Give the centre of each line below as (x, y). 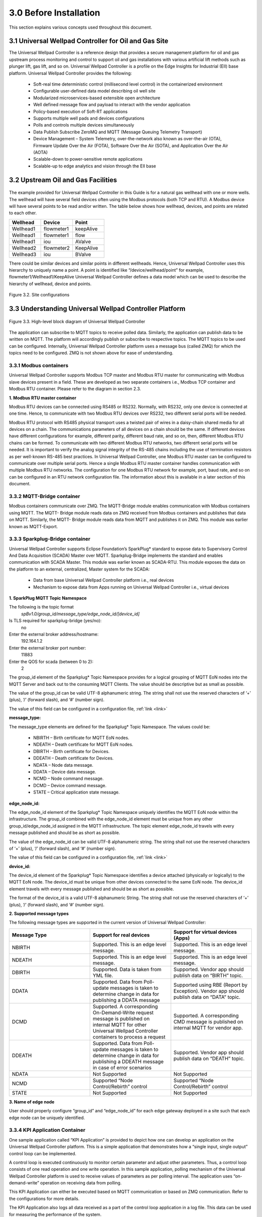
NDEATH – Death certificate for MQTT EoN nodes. (83, 744)
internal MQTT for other (120, 1025)
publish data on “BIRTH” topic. (208, 975)
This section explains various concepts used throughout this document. (81, 27)
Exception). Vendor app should (209, 991)
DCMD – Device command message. (70, 785)
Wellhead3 (24, 254)
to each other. (23, 213)
